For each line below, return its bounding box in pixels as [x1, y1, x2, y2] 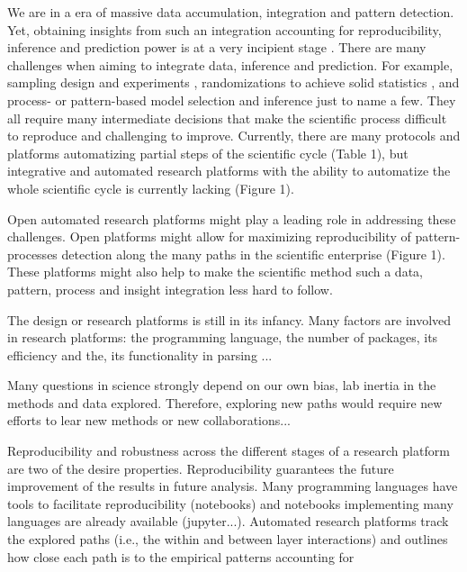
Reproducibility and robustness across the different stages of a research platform [7, 441, 450, 460]
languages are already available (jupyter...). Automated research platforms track [7, 512, 449, 531]
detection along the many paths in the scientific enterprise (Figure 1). [61, 244, 445, 263]
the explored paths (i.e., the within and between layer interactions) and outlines [7, 530, 448, 549]
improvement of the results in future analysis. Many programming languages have [7, 477, 458, 495]
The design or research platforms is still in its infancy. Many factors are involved [7, 310, 452, 329]
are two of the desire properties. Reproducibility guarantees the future [7, 459, 394, 477]
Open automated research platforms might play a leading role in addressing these [7, 209, 456, 228]
